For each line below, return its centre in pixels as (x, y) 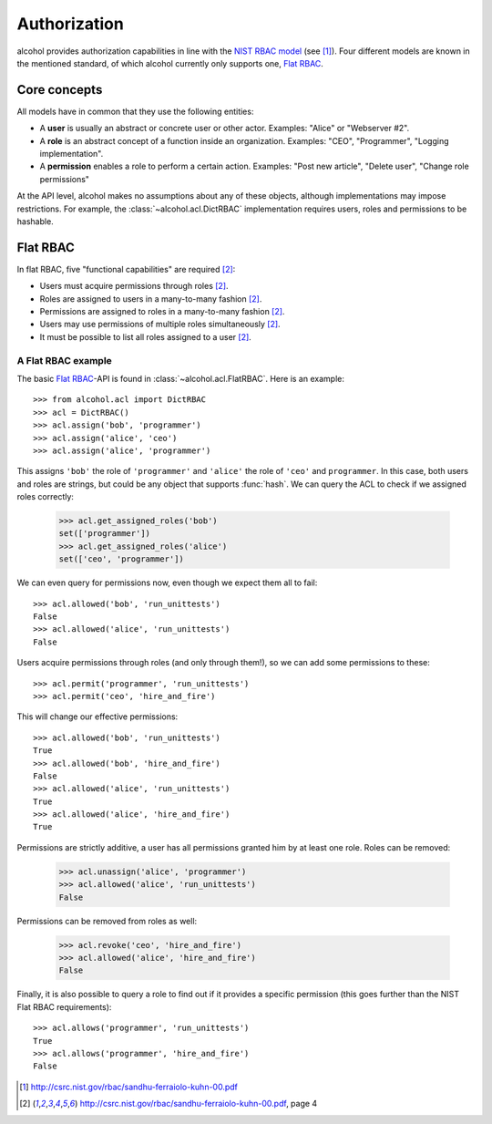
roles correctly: (46, 497)
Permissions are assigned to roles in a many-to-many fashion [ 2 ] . (162, 312)
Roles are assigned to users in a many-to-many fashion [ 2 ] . (151, 299)
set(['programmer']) (104, 534)
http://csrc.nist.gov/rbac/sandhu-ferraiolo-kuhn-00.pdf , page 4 (199, 1104)
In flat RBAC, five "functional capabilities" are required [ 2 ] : (126, 269)
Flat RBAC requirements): (64, 1006)
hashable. (35, 221)
